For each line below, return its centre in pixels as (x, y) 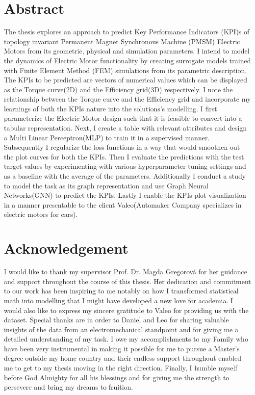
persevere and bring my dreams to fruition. (69, 387)
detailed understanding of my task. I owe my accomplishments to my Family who (126, 339)
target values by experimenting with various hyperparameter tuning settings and (125, 166)
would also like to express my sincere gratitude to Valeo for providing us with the (126, 310)
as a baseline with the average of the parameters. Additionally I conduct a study (125, 176)
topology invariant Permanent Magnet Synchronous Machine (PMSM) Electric (122, 41)
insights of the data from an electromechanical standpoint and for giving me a (121, 329)
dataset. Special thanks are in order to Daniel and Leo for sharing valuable (116, 320)
